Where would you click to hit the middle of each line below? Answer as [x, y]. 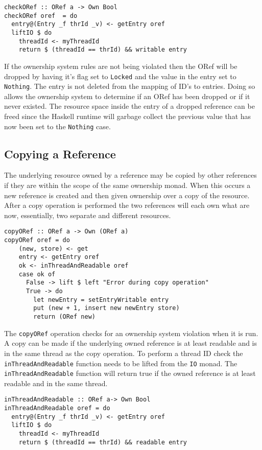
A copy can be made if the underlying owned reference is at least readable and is [131, 343]
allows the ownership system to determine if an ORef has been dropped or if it [127, 96]
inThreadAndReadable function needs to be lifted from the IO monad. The [121, 363]
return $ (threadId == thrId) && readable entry [103, 442]
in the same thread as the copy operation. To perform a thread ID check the [124, 353]
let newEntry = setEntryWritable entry [101, 300]
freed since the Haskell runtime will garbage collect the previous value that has [128, 116]
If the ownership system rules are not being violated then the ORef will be [121, 66]
